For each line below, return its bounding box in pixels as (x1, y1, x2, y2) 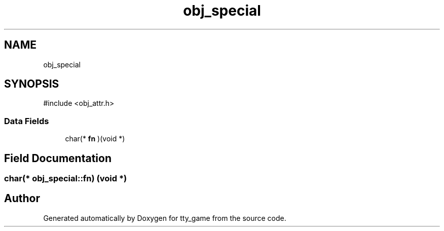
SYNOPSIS (4, 78, 59, 91)
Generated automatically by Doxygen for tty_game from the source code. (43, 213, 286, 222)
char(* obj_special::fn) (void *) (4, 173, 127, 184)
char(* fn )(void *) (65, 134, 125, 143)
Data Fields (4, 115, 49, 126)
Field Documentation (4, 151, 112, 165)
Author (4, 192, 40, 205)
